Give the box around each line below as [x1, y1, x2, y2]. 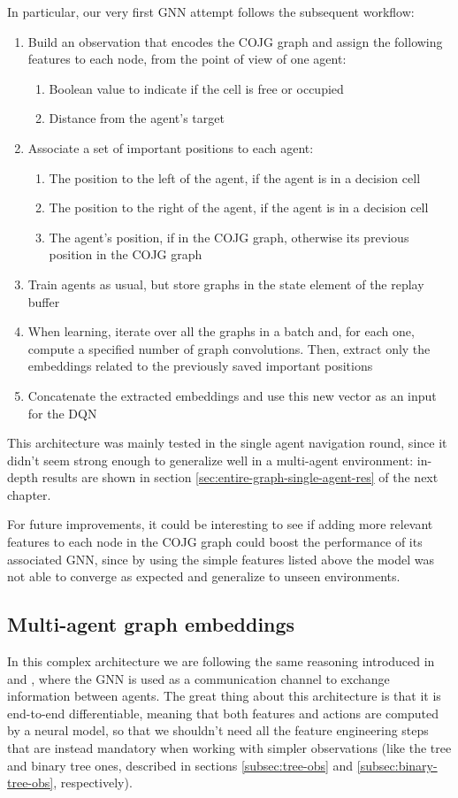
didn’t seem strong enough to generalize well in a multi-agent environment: [7, 450, 414, 469]
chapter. [7, 485, 51, 503]
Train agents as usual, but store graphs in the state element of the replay [27, 274, 424, 293]
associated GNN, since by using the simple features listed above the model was [7, 549, 434, 568]
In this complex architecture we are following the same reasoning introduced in [7, 652, 435, 671]
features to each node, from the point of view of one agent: [27, 50, 347, 68]
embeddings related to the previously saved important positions [27, 357, 373, 375]
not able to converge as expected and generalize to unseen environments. [7, 567, 401, 586]
